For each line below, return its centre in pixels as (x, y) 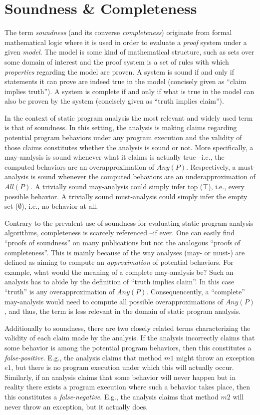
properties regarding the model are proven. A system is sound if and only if (120, 71)
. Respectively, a (211, 166)
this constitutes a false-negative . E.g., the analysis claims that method (112, 396)
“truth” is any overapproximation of (60, 291)
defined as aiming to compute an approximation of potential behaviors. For (119, 262)
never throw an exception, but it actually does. (76, 406)
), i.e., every (226, 186)
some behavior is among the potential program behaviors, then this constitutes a (128, 347)
